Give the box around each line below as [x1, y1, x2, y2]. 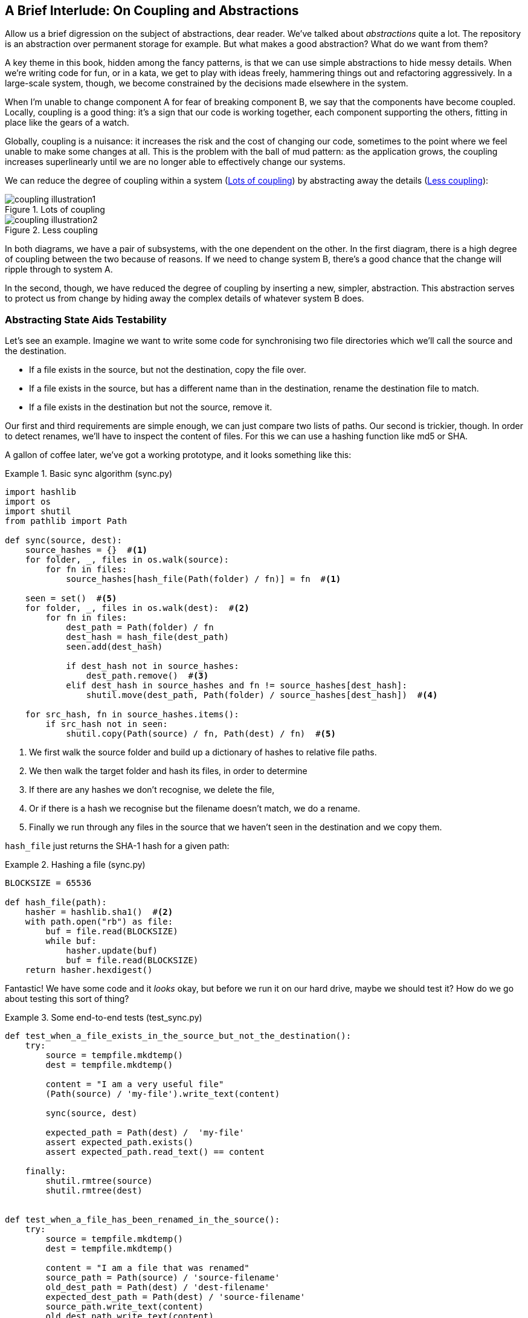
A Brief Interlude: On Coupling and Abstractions [5, 3, 299, 18]
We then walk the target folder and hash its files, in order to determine [29, 766, 307, 777]
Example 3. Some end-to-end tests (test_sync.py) [5, 1012, 202, 1023]
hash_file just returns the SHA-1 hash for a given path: [5, 841, 230, 851]
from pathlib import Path [5, 516, 127, 526]
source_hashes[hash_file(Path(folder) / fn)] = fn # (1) [66, 574, 341, 584]
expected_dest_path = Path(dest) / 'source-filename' [45, 1292, 306, 1302]
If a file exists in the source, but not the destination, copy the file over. [29, 364, 306, 375]
